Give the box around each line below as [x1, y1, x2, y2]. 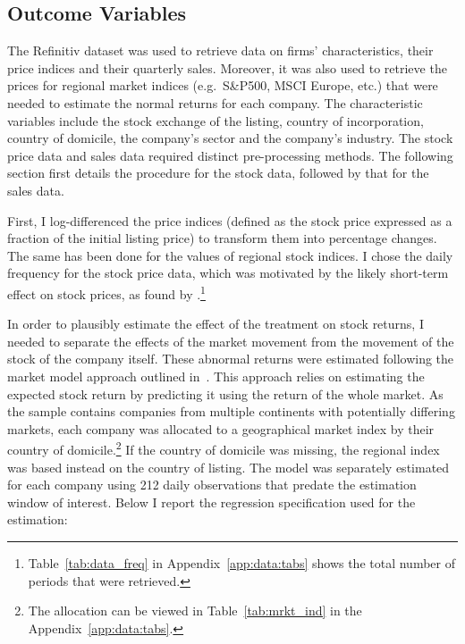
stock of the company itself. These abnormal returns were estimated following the [7, 349, 454, 368]
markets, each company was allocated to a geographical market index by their [7, 419, 435, 438]
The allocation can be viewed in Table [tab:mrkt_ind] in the [28, 601, 362, 620]
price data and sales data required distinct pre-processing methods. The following [7, 146, 453, 164]
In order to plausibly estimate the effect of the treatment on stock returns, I [7, 314, 424, 333]
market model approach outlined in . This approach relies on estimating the [7, 366, 425, 385]
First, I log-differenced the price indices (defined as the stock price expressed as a [7, 211, 452, 230]
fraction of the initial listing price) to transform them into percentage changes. [7, 229, 437, 247]
